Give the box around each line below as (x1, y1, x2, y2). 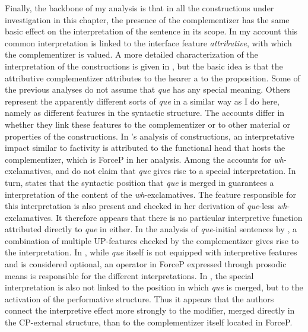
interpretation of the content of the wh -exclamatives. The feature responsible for (5, 188, 296, 200)
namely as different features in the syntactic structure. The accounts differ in (5, 106, 285, 119)
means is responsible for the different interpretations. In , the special (5, 269, 254, 282)
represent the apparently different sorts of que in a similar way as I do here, (5, 94, 280, 107)
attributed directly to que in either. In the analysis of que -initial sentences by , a (5, 223, 297, 235)
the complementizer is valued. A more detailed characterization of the (5, 48, 258, 61)
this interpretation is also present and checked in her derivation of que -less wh (5, 200, 287, 212)
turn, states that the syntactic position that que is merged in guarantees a (5, 176, 274, 188)
